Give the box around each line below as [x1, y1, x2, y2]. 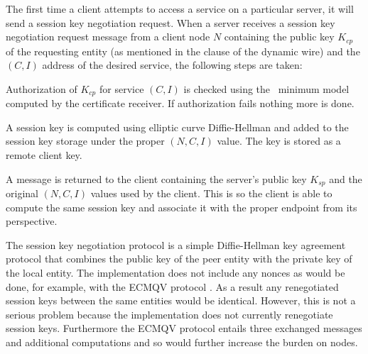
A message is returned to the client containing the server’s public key [6, 171, 307, 186]
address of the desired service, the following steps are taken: [42, 57, 303, 72]
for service [99, 81, 144, 96]
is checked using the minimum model [183, 81, 350, 96]
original [6, 186, 38, 201]
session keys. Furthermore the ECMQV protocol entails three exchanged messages [6, 321, 362, 336]
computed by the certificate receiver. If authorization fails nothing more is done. [6, 96, 355, 111]
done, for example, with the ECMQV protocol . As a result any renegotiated [6, 279, 339, 294]
